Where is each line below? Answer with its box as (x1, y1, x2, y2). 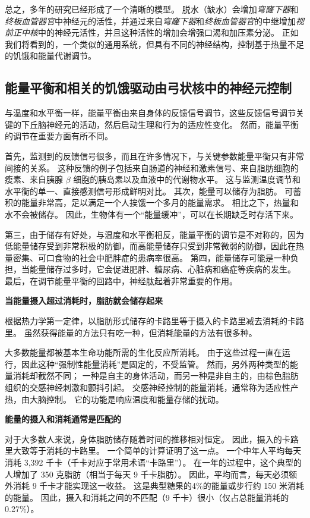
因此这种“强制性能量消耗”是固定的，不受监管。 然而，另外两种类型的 (21, 357, 290, 370)
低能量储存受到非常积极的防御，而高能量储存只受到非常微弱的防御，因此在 (5, 240, 296, 252)
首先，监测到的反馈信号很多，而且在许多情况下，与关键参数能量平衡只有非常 (5, 149, 304, 162)
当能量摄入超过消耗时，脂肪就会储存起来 (5, 294, 163, 307)
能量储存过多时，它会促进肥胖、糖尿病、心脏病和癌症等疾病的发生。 (29, 263, 296, 275)
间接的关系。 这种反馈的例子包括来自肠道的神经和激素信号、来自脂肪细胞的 (5, 161, 299, 174)
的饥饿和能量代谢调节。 (5, 49, 96, 62)
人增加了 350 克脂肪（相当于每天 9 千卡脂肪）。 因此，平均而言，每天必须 (5, 467, 289, 480)
